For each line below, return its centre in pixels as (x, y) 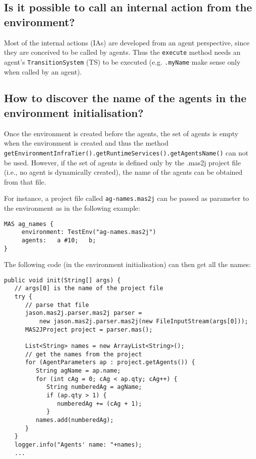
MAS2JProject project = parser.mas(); (89, 329)
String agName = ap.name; (78, 371)
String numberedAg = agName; (94, 387)
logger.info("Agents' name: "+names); (78, 444)
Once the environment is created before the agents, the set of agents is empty (121, 133)
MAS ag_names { (29, 224)
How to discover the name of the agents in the (125, 98)
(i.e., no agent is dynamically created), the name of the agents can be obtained (123, 172)
